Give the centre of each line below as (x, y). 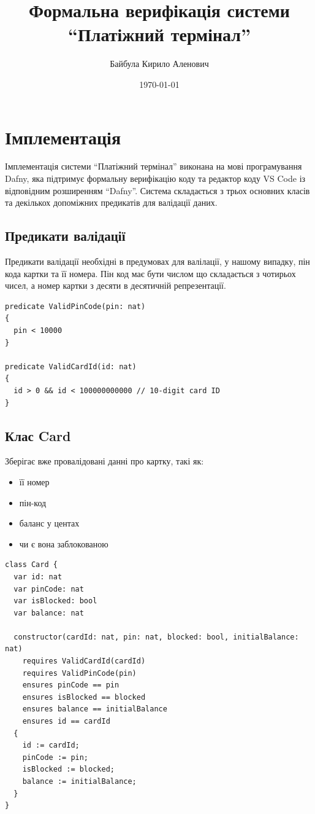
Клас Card (38, 435)
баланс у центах (49, 523)
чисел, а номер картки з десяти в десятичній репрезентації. (116, 285)
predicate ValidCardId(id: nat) (71, 366)
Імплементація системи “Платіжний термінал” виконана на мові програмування (154, 166)
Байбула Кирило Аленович (159, 64)
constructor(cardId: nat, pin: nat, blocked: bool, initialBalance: (156, 637)
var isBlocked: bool (55, 601)
